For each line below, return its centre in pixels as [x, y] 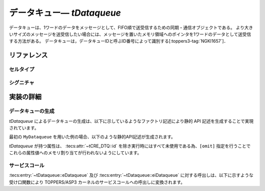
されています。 [24, 128]
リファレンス [28, 55]
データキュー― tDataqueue [65, 13]
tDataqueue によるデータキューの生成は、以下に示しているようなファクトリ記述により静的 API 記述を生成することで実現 [131, 121]
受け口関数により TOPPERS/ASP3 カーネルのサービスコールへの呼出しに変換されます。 [97, 182]
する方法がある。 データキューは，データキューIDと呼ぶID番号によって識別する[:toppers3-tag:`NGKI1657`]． [119, 41]
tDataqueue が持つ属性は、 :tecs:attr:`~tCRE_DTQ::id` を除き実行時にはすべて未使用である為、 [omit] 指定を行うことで [130, 146]
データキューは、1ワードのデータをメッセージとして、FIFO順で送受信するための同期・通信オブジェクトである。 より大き [131, 27]
